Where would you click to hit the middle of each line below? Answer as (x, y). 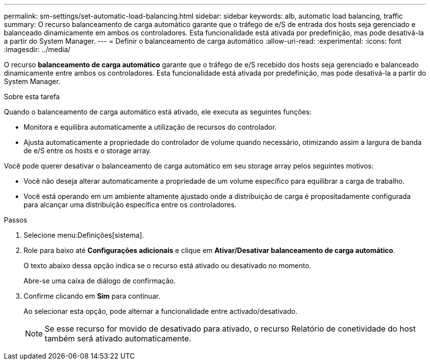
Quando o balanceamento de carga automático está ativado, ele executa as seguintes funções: (158, 112)
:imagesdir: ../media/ (37, 49)
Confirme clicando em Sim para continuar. (92, 296)
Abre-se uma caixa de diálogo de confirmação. (100, 281)
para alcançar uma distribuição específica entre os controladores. (130, 205)
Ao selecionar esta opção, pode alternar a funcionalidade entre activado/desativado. (161, 311)
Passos (16, 220)
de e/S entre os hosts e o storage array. (88, 151)
